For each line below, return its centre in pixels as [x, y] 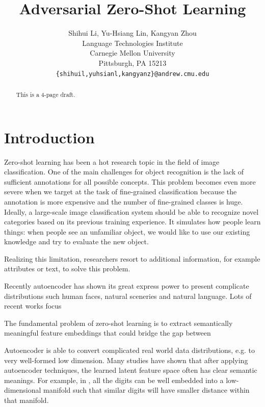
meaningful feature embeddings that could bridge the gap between [108, 333]
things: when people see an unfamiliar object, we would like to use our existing [127, 231]
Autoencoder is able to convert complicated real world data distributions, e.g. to [129, 350]
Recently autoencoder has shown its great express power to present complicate [127, 286]
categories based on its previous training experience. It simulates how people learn [132, 222]
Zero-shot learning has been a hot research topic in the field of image [112, 161]
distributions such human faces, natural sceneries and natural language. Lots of [128, 296]
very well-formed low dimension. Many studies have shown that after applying [126, 360]
